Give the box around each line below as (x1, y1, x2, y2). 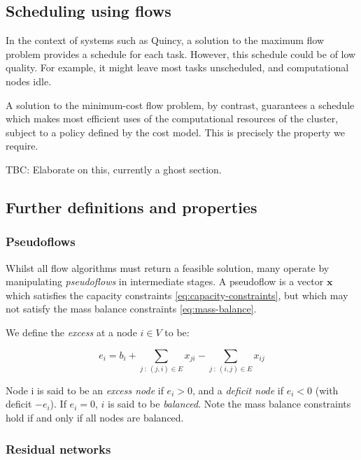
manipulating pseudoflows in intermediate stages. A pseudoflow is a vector (6, 274, 324, 289)
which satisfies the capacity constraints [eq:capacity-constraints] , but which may (6, 287, 348, 302)
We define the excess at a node (6, 324, 137, 339)
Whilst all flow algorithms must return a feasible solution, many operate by (6, 260, 330, 275)
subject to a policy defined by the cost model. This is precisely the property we (6, 124, 346, 139)
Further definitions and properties (6, 196, 257, 217)
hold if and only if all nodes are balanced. (6, 410, 184, 425)
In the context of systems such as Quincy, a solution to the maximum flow (6, 33, 325, 48)
